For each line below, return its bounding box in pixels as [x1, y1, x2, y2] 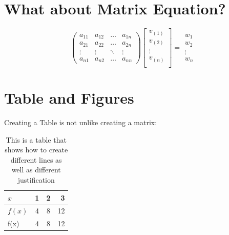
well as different [11, 164, 61, 175]
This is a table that [6, 134, 67, 145]
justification [17, 174, 55, 185]
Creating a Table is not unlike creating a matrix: [4, 116, 157, 127]
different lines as [10, 154, 62, 165]
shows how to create [5, 144, 68, 155]
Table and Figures [4, 87, 134, 108]
